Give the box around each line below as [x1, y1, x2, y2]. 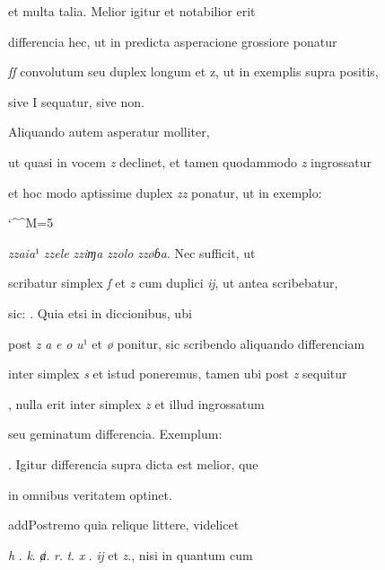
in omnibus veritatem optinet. [8, 485, 172, 503]
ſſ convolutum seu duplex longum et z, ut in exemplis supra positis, [8, 62, 379, 81]
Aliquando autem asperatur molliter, [8, 122, 210, 141]
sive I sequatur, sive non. [8, 92, 144, 111]
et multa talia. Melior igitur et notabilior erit [8, 2, 256, 20]
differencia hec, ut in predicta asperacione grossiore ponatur [8, 31, 337, 50]
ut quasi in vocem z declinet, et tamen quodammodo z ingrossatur [8, 152, 372, 171]
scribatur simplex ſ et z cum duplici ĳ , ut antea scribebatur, [8, 273, 338, 292]
